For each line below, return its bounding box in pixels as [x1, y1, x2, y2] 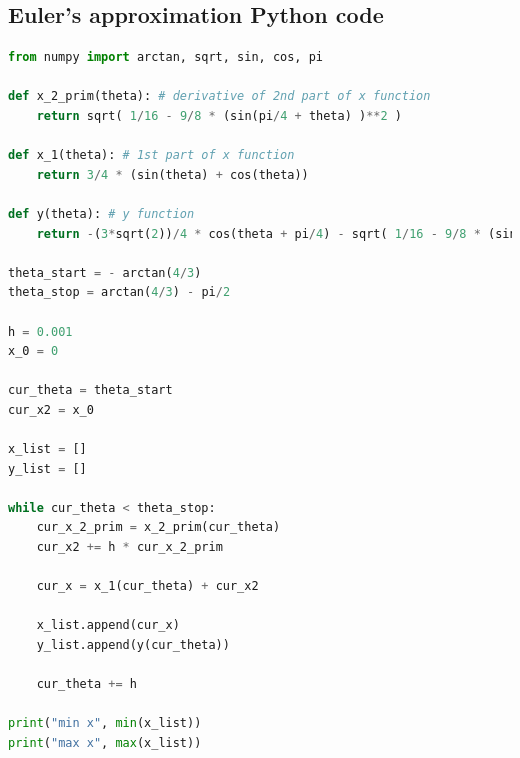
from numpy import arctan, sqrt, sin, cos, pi [8, 50, 324, 65]
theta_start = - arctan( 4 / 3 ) [8, 265, 202, 280]
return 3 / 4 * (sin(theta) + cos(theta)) [36, 167, 309, 182]
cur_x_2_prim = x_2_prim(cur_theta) [36, 520, 281, 535]
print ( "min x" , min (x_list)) [8, 716, 202, 731]
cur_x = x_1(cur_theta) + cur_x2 [36, 579, 259, 594]
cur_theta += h [36, 677, 137, 692]
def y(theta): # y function [8, 206, 195, 221]
